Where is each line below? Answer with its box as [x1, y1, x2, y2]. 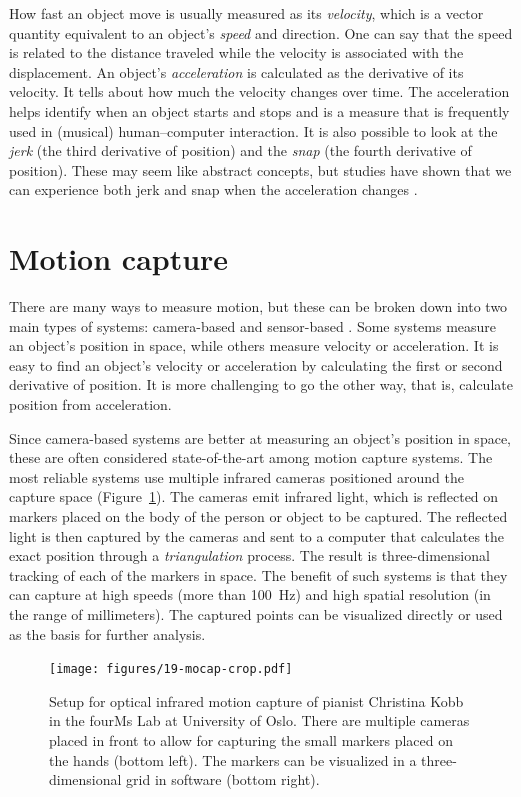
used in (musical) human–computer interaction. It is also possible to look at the [9, 120, 498, 141]
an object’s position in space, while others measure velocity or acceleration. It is [9, 335, 499, 356]
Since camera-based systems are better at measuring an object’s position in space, [9, 427, 511, 448]
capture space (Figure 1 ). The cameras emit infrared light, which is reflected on [9, 486, 499, 507]
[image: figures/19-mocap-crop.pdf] [49, 662, 293, 677]
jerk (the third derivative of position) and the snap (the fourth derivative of [9, 140, 472, 161]
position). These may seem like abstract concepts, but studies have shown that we [9, 159, 512, 180]
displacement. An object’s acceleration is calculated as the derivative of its [9, 61, 464, 82]
